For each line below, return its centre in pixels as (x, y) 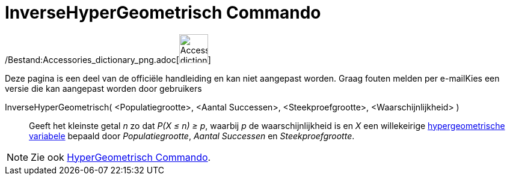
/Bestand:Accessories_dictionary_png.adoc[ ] (108, 59)
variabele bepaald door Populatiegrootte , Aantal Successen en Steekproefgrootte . (192, 136)
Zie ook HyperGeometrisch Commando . (121, 157)
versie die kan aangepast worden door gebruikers (103, 88)
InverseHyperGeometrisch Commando (163, 13)
